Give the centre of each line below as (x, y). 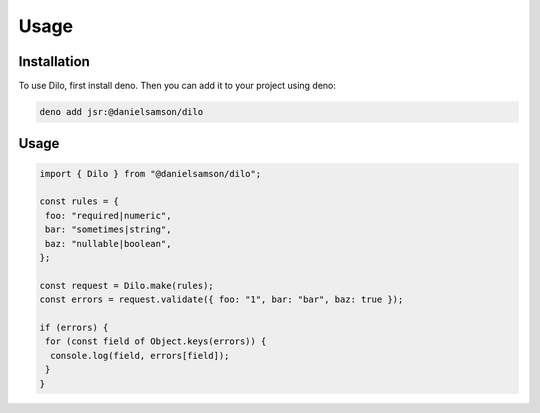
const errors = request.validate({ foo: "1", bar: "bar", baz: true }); (221, 299)
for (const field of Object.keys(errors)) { (156, 341)
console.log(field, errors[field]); (140, 355)
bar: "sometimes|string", (108, 229)
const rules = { (79, 201)
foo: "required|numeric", (108, 215)
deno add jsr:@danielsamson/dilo (121, 112)
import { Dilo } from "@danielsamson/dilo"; (150, 173)
